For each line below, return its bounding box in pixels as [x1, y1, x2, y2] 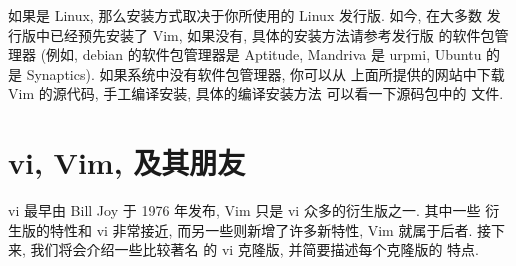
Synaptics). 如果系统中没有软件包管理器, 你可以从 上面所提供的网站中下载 [26, 63, 505, 84]
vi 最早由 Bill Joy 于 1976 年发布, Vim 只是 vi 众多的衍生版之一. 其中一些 [8, 200, 481, 221]
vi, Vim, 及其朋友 [8, 142, 246, 183]
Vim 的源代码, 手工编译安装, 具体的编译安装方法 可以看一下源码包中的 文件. [8, 83, 504, 104]
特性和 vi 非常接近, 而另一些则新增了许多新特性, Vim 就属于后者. [49, 219, 473, 240]
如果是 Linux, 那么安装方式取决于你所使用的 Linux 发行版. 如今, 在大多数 [8, 5, 483, 25]
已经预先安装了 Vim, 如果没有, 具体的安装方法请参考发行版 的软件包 [49, 24, 495, 45]
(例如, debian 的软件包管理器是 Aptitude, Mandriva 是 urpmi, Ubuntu [40, 44, 482, 65]
